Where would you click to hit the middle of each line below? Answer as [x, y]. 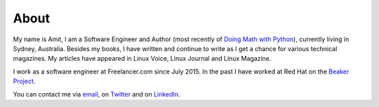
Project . [24, 81]
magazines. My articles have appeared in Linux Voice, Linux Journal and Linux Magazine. [142, 59]
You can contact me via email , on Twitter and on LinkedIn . [97, 94]
